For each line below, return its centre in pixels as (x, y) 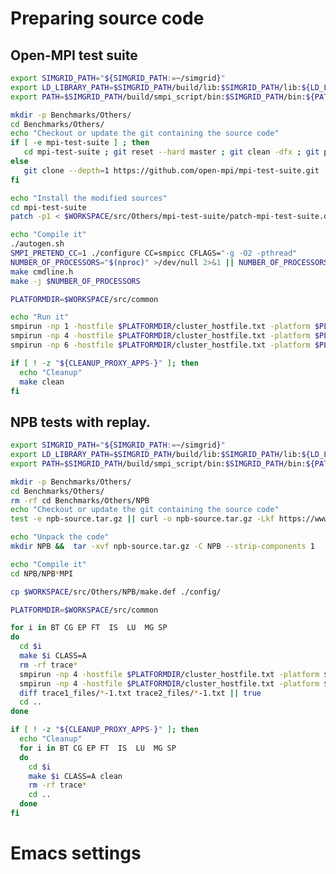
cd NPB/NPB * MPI (42, 573)
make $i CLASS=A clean (75, 776)
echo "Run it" (40, 317)
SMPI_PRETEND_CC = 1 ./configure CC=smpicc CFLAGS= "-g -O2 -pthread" (154, 253)
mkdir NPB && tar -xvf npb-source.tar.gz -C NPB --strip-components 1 (162, 547)
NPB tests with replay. (80, 422)
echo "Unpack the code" (60, 537)
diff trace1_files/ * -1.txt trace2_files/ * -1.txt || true (140, 693)
